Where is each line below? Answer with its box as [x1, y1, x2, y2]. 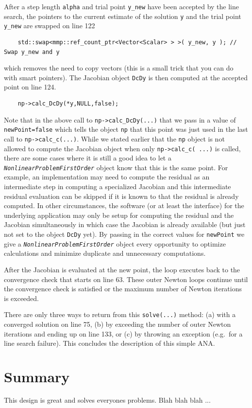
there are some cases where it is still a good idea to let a [4, 153, 171, 163]
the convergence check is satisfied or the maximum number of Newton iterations [4, 284, 242, 294]
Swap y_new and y [4, 48, 60, 55]
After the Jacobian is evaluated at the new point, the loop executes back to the [4, 264, 240, 274]
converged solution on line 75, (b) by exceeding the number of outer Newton [4, 319, 231, 329]
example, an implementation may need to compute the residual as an [4, 172, 210, 182]
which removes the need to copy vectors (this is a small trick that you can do [4, 63, 234, 73]
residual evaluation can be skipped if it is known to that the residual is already [4, 191, 239, 201]
